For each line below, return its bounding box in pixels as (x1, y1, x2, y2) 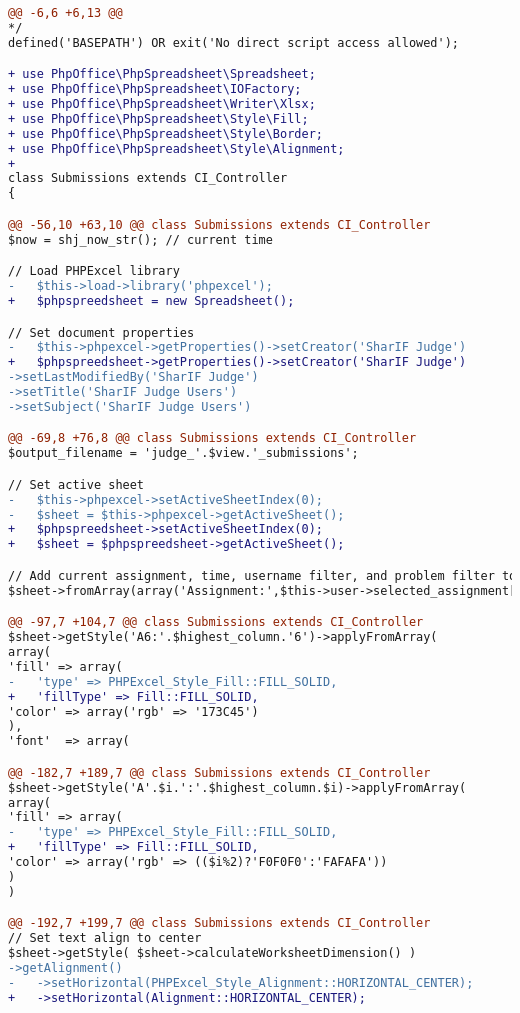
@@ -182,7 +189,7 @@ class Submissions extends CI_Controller (8, 765, 431, 780)
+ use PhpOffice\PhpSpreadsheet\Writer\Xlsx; (8, 97, 316, 112)
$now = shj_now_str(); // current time (8, 232, 273, 247)
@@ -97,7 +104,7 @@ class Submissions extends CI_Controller (8, 615, 424, 630)
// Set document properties (8, 325, 195, 340)
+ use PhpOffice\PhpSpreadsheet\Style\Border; (8, 126, 323, 141)
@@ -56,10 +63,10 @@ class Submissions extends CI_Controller (8, 217, 431, 232)
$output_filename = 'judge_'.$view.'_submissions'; (8, 446, 359, 461)
